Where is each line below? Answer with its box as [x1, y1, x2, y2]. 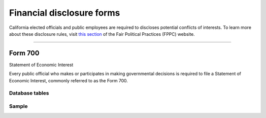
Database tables [9, 90, 49, 96]
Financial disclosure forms [9, 7, 120, 18]
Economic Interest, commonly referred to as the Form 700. [9, 77, 128, 83]
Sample [9, 103, 28, 110]
